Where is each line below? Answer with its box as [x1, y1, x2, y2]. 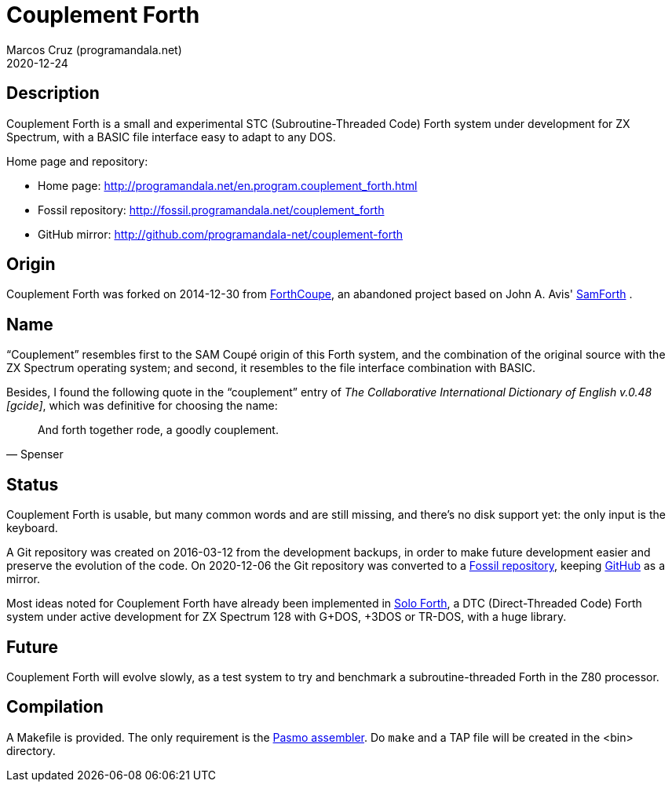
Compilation [6, 697, 104, 717]
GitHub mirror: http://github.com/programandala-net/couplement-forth [38, 227, 404, 241]
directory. [6, 743, 56, 757]
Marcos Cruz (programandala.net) [6, 42, 182, 57]
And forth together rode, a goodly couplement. [38, 423, 279, 437]
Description [6, 83, 100, 104]
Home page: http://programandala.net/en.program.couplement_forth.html [38, 178, 418, 192]
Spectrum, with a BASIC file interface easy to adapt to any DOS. [6, 130, 336, 144]
